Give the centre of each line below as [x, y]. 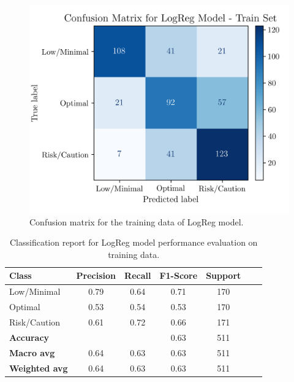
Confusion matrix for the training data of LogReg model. [137, 221]
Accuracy [29, 337]
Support [224, 275]
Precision [96, 275]
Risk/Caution [35, 322]
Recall [138, 275]
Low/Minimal [35, 291]
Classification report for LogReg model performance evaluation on [134, 242]
